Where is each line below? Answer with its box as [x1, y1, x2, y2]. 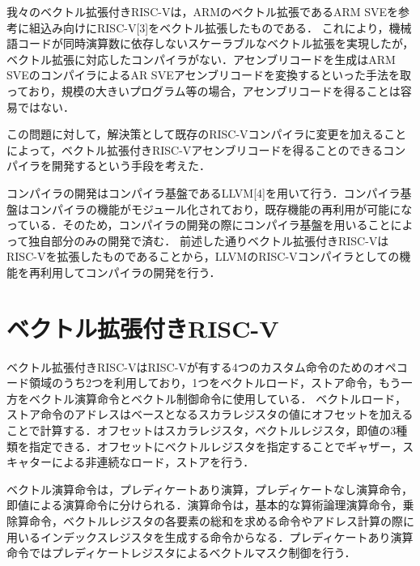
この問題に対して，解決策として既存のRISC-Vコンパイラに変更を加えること [6, 126, 407, 143]
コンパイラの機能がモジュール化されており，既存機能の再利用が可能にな [28, 200, 413, 217]
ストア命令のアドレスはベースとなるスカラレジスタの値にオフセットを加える [6, 406, 414, 423]
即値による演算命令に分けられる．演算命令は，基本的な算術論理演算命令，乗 [6, 496, 414, 513]
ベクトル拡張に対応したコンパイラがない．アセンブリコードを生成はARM [6, 50, 396, 67]
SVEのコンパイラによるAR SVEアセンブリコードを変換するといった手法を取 [6, 66, 411, 83]
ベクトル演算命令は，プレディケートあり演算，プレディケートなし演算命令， [6, 480, 414, 497]
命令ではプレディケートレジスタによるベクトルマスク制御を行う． [6, 544, 356, 561]
